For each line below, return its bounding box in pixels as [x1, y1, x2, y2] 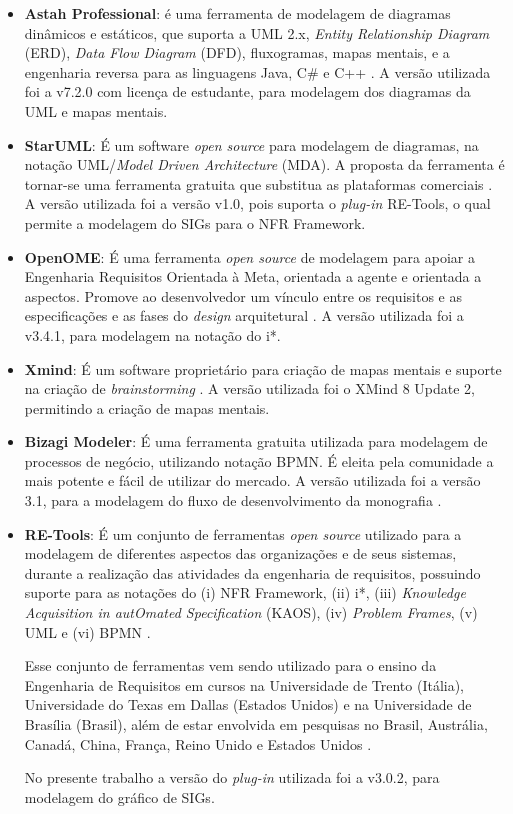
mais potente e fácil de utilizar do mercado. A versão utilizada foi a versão [24, 470, 481, 491]
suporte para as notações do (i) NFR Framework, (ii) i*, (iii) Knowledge [24, 582, 466, 603]
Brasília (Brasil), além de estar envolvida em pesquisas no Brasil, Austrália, [24, 714, 488, 734]
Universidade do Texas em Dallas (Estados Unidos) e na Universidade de [24, 694, 472, 715]
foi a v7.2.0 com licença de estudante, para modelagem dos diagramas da [24, 81, 471, 102]
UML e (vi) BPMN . [24, 621, 151, 642]
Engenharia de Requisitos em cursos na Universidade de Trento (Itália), [24, 674, 465, 695]
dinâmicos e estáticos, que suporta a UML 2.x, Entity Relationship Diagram [24, 22, 490, 43]
